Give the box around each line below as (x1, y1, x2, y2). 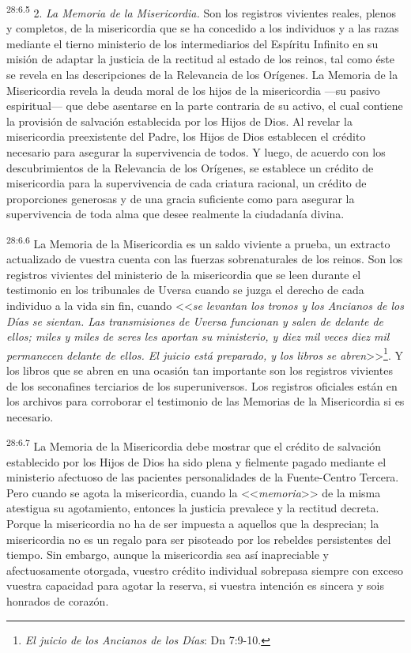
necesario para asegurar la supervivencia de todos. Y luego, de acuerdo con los (6, 144, 386, 160)
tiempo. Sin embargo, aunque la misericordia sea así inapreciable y (6, 546, 329, 563)
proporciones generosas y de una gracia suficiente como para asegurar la (6, 190, 355, 206)
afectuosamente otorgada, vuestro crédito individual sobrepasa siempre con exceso (6, 561, 403, 578)
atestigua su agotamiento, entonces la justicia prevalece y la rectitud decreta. (6, 500, 379, 516)
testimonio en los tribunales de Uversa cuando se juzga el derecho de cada (6, 281, 364, 298)
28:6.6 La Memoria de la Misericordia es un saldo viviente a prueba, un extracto (6, 232, 390, 251)
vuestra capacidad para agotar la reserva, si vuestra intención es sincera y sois (6, 577, 385, 594)
